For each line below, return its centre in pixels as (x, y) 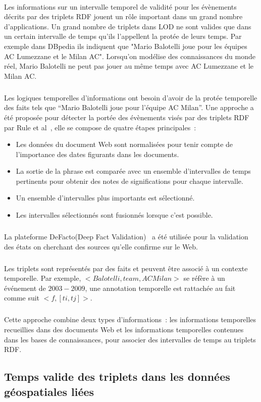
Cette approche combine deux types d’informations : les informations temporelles (130, 319)
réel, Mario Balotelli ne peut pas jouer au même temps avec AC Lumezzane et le (129, 66)
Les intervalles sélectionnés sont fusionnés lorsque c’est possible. (114, 215)
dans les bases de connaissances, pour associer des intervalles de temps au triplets (130, 339)
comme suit (22, 298)
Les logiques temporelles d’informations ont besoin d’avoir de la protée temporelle (131, 97)
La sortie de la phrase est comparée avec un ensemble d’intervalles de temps (133, 171)
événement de (25, 288)
